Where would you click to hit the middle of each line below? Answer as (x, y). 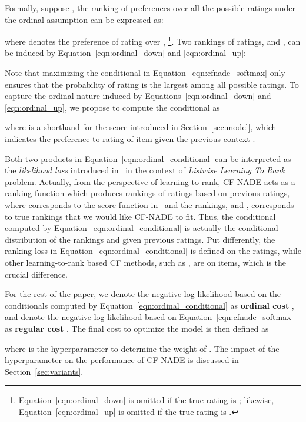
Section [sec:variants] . (44, 371)
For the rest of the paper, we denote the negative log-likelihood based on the (143, 294)
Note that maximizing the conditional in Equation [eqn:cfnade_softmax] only (145, 73)
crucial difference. (36, 274)
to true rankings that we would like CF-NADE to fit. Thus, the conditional (140, 216)
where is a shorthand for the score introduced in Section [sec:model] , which (141, 127)
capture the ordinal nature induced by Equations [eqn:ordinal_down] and (138, 96)
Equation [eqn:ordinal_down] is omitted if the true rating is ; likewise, (146, 400)
